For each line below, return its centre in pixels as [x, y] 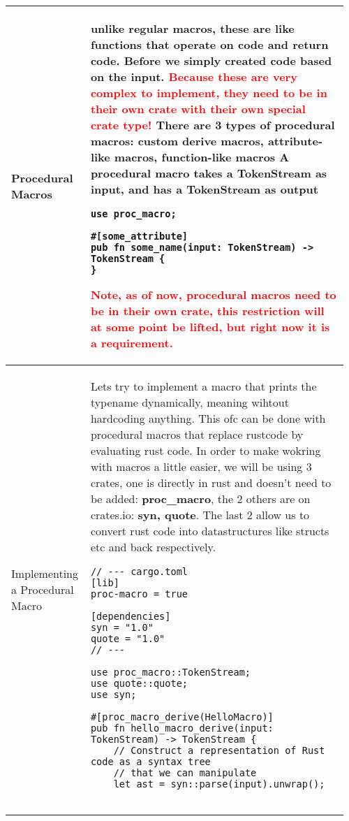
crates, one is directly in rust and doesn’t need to [211, 482]
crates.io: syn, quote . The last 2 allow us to [200, 515]
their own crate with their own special [198, 109]
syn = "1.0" [122, 627]
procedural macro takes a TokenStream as [209, 173]
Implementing [45, 573]
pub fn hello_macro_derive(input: [182, 728]
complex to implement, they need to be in [209, 93]
